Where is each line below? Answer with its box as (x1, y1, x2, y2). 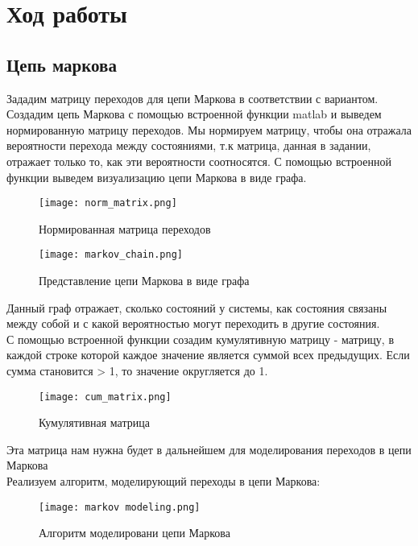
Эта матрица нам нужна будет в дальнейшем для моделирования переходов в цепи (6, 441, 412, 457)
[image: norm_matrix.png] (39, 197, 177, 209)
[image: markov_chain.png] (39, 249, 183, 261)
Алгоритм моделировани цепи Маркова (39, 524, 230, 541)
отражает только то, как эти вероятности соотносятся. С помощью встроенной (6, 152, 391, 169)
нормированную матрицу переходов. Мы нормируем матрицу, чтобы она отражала (6, 121, 412, 138)
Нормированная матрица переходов (39, 220, 211, 237)
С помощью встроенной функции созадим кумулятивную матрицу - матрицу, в (6, 330, 395, 347)
